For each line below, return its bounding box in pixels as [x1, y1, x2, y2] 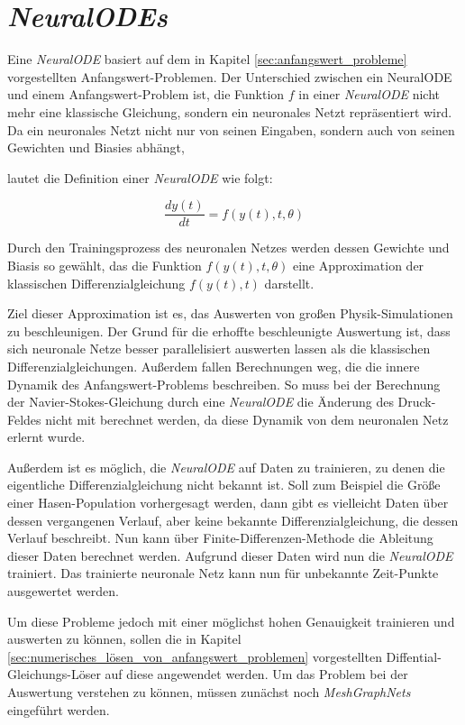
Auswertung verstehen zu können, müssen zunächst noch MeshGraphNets [7, 683, 411, 701]
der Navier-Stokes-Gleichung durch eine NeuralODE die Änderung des [7, 392, 394, 411]
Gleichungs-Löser [7, 665, 101, 684]
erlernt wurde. [7, 427, 86, 446]
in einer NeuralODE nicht [298, 85, 440, 104]
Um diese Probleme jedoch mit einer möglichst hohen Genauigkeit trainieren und [7, 611, 455, 630]
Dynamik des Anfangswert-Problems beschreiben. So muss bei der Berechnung [7, 374, 441, 393]
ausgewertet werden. [7, 582, 119, 601]
